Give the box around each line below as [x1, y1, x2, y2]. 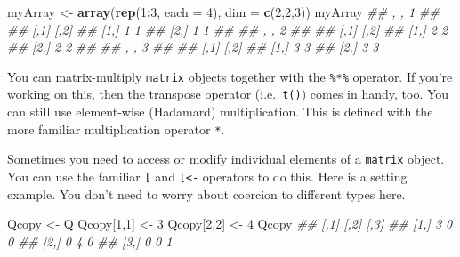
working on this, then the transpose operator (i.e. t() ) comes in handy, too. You [7, 84, 449, 103]
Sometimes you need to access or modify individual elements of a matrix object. [7, 149, 445, 168]
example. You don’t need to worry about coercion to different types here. [7, 184, 406, 203]
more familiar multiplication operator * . [7, 119, 225, 138]
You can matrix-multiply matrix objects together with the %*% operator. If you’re [7, 67, 453, 85]
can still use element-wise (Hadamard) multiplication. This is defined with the [7, 102, 433, 121]
